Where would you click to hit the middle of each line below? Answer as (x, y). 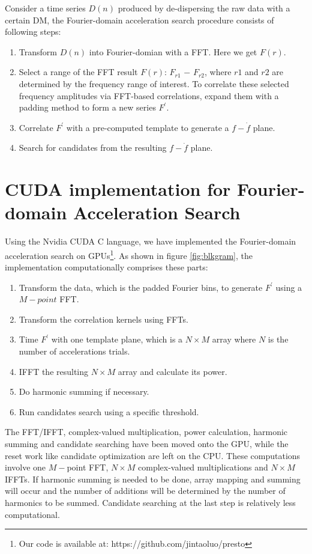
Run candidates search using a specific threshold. (109, 411)
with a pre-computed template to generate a (148, 127)
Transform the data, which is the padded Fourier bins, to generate (141, 287)
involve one (25, 467)
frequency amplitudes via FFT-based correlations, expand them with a (149, 95)
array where (234, 339)
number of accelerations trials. (74, 351)
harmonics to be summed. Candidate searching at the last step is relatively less (150, 502)
